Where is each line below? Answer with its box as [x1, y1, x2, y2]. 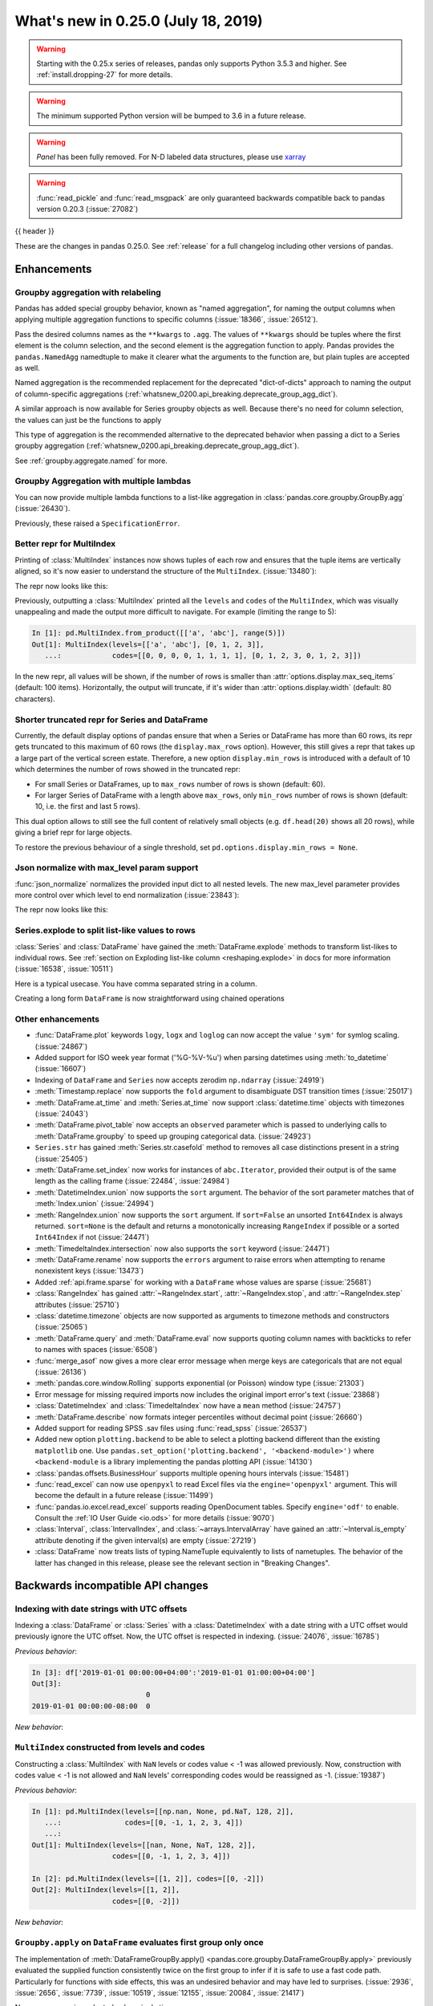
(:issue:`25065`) [34, 1322, 88, 1332]
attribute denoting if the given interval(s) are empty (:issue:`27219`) [34, 1535, 257, 1545]
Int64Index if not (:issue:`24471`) [34, 1232, 150, 1242]
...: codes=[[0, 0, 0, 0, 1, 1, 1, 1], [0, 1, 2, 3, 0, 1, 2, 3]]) [44, 651, 362, 660]
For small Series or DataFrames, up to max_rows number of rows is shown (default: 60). [34, 779, 326, 789]
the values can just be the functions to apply [14, 415, 162, 424]
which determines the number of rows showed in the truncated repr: [14, 765, 241, 774]
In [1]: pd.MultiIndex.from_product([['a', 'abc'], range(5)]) [31, 628, 286, 638]
